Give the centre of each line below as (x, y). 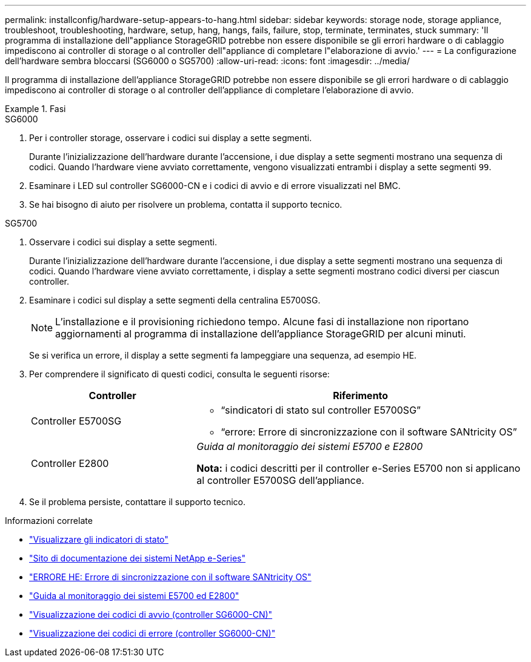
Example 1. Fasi (35, 109)
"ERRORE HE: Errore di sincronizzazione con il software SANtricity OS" (170, 577)
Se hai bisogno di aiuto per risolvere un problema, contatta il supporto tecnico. (186, 204)
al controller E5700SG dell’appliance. (280, 480)
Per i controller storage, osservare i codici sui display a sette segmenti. (171, 138)
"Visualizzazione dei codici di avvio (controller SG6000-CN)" (151, 614)
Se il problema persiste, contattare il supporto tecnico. (138, 502)
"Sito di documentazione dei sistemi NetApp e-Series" (137, 558)
